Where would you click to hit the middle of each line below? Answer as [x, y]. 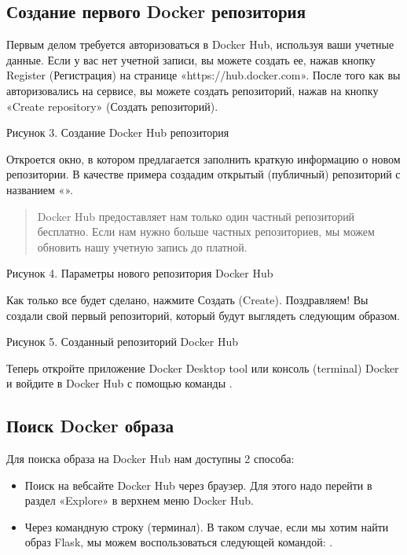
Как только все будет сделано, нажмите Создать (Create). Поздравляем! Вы [187, 299]
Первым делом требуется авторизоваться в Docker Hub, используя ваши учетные [200, 44]
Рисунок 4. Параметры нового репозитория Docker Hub [140, 273]
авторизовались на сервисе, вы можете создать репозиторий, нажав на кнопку [192, 90]
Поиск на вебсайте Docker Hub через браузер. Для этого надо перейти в [198, 485]
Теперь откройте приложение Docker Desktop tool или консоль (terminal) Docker [203, 368]
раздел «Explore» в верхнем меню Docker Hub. [139, 500]
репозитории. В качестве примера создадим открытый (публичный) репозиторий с [203, 174]
